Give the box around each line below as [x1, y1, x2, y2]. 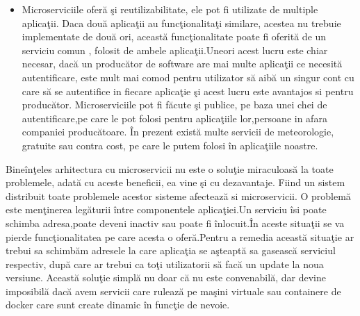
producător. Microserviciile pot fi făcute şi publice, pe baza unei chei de [22, 97, 327, 112]
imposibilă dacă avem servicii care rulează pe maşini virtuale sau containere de [6, 283, 341, 298]
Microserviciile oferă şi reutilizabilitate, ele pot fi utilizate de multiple [22, 2, 318, 16]
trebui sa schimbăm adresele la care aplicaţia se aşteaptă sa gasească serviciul [6, 243, 336, 258]
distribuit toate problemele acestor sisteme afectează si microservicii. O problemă [6, 188, 351, 203]
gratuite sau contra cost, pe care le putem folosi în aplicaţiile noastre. [22, 138, 318, 152]
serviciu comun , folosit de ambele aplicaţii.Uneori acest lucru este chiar [22, 42, 328, 57]
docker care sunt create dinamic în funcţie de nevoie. [6, 297, 230, 312]
